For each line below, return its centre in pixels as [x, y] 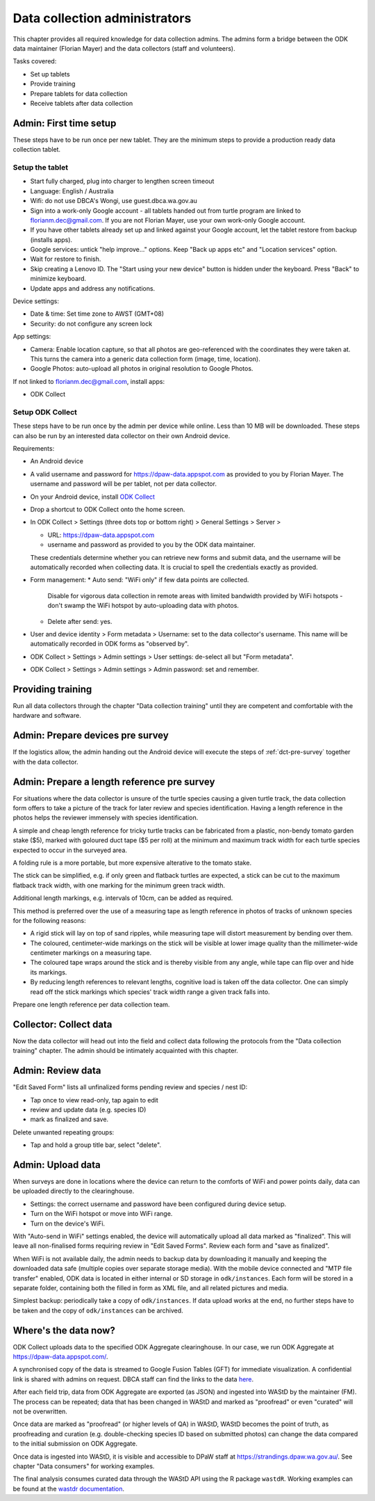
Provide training [53, 84]
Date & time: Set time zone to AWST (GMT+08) [97, 314]
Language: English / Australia [72, 191]
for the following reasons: [49, 920]
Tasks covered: [35, 61]
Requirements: [34, 449]
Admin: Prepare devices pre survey [91, 736]
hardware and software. [47, 716]
